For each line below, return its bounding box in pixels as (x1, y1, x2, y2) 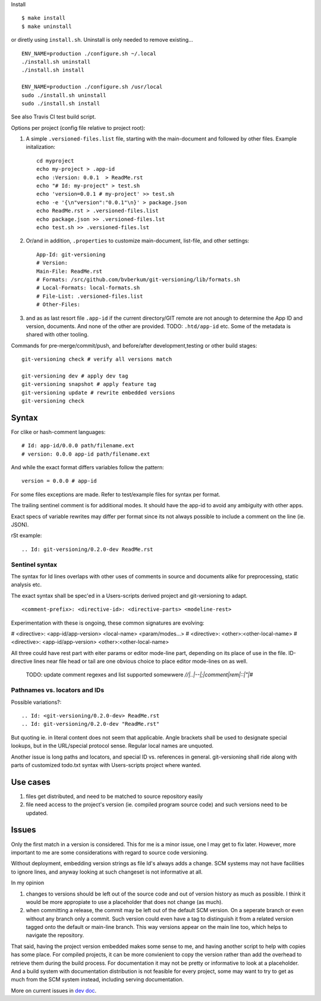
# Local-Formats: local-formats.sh (36, 285, 140, 291)
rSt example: (11, 532, 42, 539)
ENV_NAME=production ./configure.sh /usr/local (21, 83, 163, 91)
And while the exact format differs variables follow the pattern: (11, 464, 165, 471)
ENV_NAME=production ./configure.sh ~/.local (21, 50, 157, 57)
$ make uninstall (21, 23, 72, 30)
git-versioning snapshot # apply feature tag (21, 381, 157, 388)
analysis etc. (11, 581, 42, 588)
